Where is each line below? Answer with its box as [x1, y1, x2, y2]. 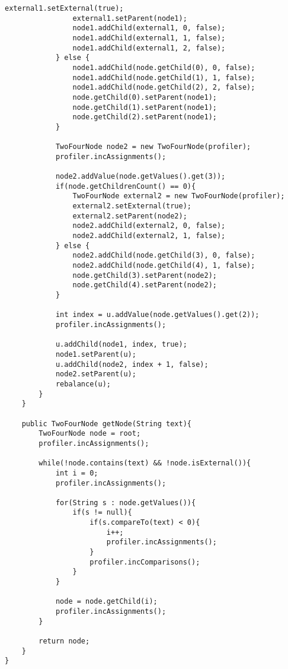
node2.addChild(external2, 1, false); [72, 232, 226, 240]
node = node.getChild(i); [55, 597, 158, 606]
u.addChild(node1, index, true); [55, 340, 187, 349]
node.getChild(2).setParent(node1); [72, 113, 217, 122]
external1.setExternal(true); [5, 4, 124, 12]
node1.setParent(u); [55, 350, 136, 359]
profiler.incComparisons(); [89, 557, 200, 566]
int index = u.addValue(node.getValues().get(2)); [55, 310, 260, 319]
